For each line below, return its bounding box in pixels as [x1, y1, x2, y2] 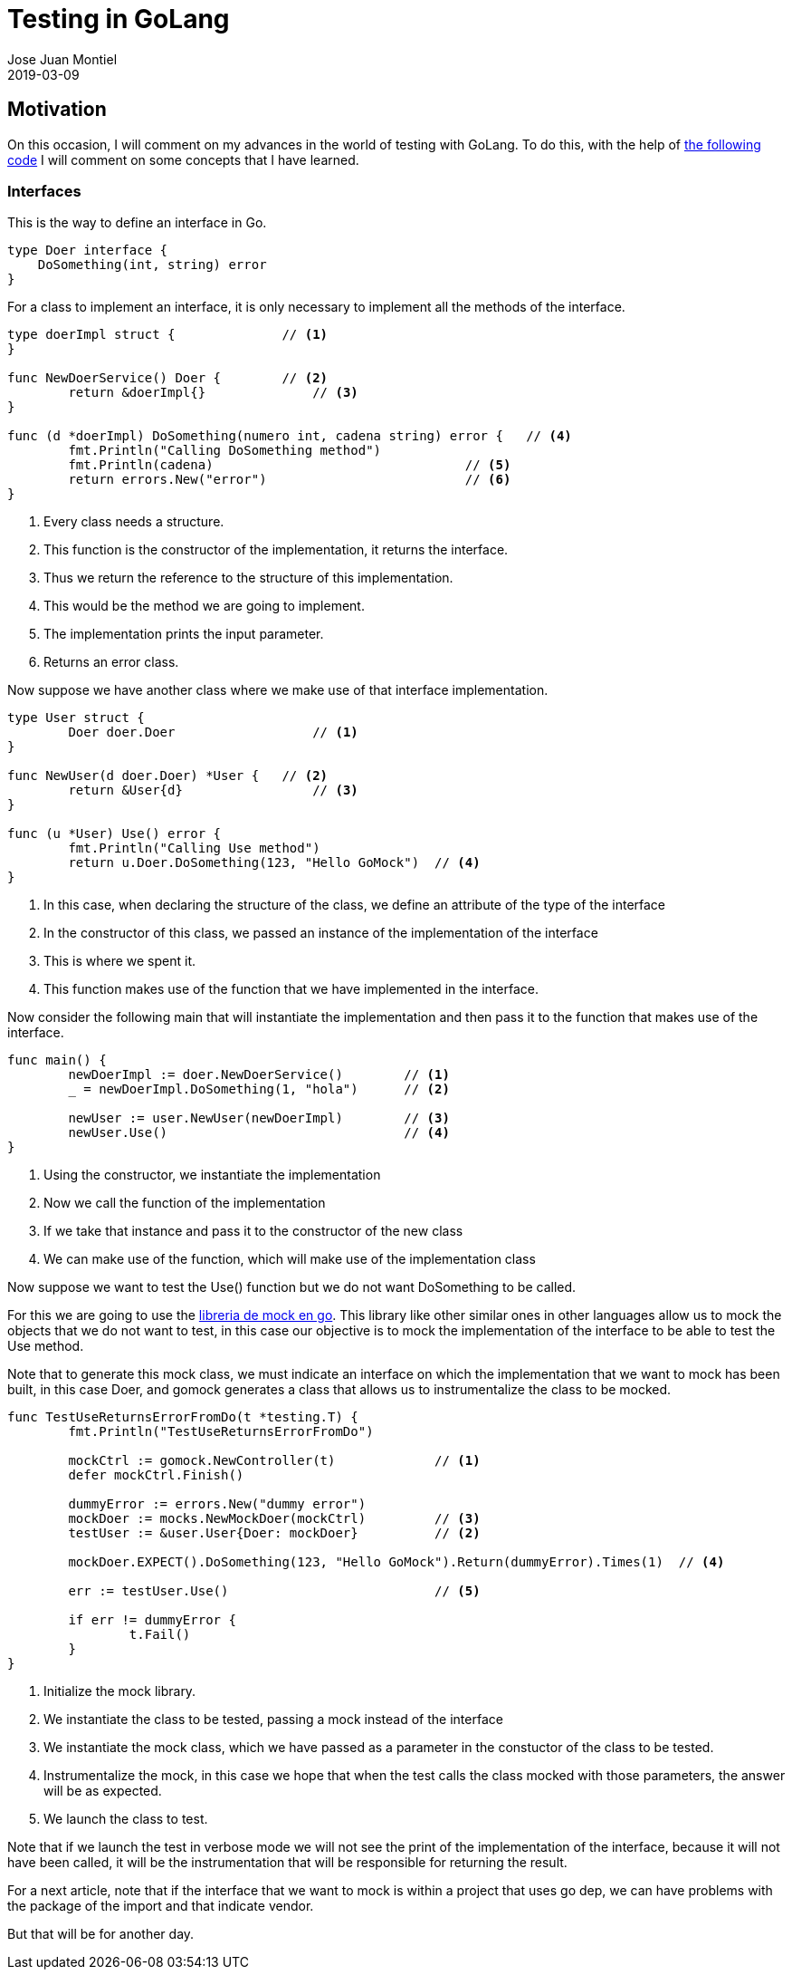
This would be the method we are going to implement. [43, 598, 365, 614]
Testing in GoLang [7, 4, 230, 34]
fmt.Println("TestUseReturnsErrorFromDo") [68, 1424, 374, 1440]
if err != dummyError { [68, 1613, 236, 1628]
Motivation [7, 98, 107, 121]
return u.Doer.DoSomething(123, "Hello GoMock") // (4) [68, 855, 481, 871]
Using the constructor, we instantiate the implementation [43, 1167, 381, 1183]
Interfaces [7, 181, 81, 200]
